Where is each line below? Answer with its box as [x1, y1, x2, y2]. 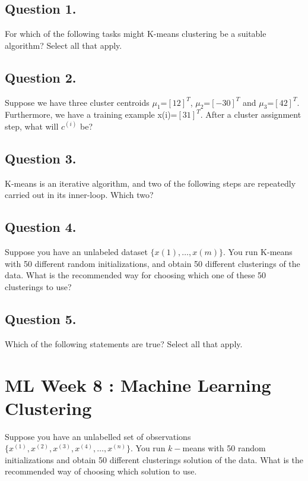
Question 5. [5, 309, 77, 328]
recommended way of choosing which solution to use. [5, 465, 197, 477]
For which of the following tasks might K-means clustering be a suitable [5, 27, 266, 40]
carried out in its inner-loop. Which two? [5, 188, 154, 201]
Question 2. [5, 68, 77, 86]
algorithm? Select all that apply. [5, 39, 122, 51]
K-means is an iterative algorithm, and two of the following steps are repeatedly [5, 177, 296, 189]
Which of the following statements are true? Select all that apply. [5, 337, 243, 350]
